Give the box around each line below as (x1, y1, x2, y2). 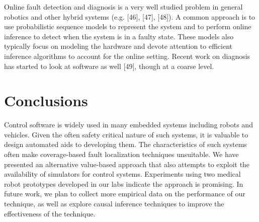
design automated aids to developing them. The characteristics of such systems (4, 139, 247, 150)
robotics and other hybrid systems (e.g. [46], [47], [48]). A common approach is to (4, 11, 255, 22)
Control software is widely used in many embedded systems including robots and (4, 119, 253, 130)
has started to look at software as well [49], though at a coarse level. (4, 60, 214, 71)
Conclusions (4, 90, 88, 111)
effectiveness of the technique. (4, 208, 96, 218)
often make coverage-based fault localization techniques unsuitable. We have (4, 149, 239, 160)
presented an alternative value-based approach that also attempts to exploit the (4, 159, 250, 169)
